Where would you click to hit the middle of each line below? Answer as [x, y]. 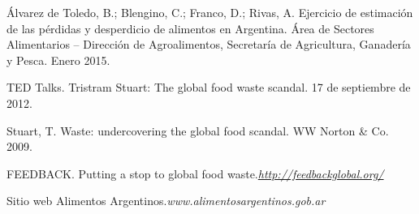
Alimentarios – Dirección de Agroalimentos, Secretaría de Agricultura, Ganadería [209, 44]
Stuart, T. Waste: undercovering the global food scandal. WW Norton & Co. [198, 130]
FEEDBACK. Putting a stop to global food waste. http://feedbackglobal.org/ [195, 173]
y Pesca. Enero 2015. [58, 60]
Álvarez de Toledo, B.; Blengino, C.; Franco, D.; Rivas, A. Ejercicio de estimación [210, 12]
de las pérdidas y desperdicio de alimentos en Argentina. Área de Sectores [190, 28]
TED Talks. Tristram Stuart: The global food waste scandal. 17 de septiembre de [209, 87]
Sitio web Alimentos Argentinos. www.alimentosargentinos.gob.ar [166, 201]
